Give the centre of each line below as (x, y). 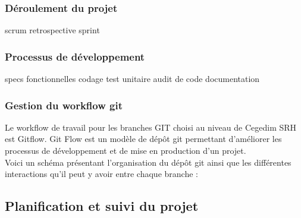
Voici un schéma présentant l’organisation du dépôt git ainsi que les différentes (148, 162)
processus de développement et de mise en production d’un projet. (126, 151)
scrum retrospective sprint (52, 30)
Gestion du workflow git (64, 105)
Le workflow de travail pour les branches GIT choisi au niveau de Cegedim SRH (151, 127)
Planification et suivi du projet (102, 206)
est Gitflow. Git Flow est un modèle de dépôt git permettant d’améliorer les (143, 139)
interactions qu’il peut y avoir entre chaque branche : (101, 174)
